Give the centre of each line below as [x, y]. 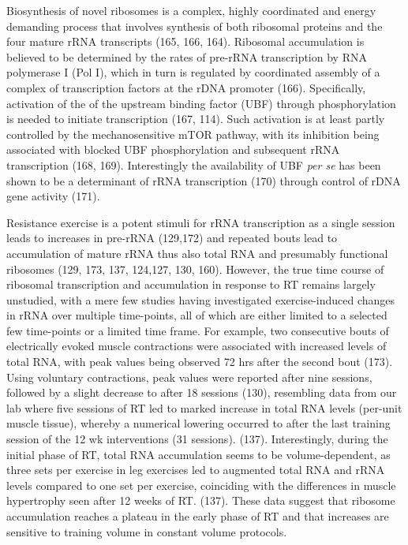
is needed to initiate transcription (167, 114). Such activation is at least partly [196, 119]
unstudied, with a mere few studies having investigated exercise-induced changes [201, 299]
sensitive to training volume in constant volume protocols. [147, 531]
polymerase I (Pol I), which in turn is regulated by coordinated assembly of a [193, 72]
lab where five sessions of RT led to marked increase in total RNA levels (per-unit [204, 407]
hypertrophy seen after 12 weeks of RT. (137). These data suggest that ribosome [201, 500]
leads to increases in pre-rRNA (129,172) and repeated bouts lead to [172, 238]
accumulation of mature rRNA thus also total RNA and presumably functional [197, 253]
